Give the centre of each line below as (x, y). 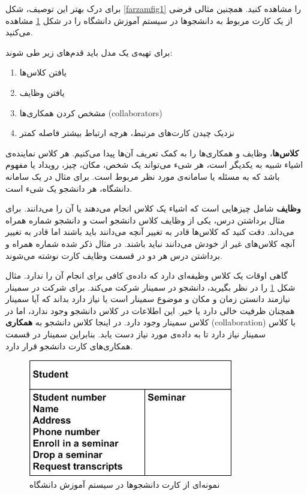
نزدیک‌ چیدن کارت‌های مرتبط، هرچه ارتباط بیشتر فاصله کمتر (127, 133)
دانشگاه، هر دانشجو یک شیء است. (69, 188)
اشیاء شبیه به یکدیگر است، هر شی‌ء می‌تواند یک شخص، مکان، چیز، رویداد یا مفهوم (154, 165)
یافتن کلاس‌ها (43, 72)
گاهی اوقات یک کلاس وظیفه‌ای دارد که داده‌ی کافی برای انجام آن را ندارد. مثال (147, 275)
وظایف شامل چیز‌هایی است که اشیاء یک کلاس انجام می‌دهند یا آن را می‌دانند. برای (153, 208)
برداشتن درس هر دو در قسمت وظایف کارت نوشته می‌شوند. (114, 255)
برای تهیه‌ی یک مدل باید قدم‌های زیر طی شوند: (89, 52)
